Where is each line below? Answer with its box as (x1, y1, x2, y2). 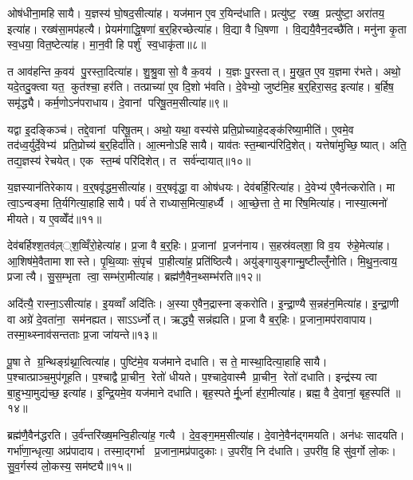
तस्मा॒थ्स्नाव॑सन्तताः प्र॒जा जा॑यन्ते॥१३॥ (7, 326, 158, 343)
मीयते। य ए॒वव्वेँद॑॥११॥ (7, 210, 102, 226)
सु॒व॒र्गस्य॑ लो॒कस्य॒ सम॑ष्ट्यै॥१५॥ (7, 458, 132, 474)
